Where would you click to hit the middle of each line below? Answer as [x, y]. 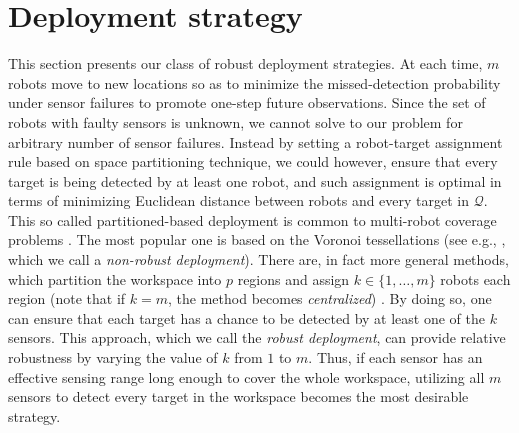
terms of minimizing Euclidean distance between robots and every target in [239, 200]
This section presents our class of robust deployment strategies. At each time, [245, 63]
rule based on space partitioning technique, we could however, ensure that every [253, 161]
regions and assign [293, 278]
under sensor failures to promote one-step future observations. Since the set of [247, 102]
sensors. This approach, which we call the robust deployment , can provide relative [257, 337]
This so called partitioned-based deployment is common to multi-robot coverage [252, 219]
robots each [475, 278]
